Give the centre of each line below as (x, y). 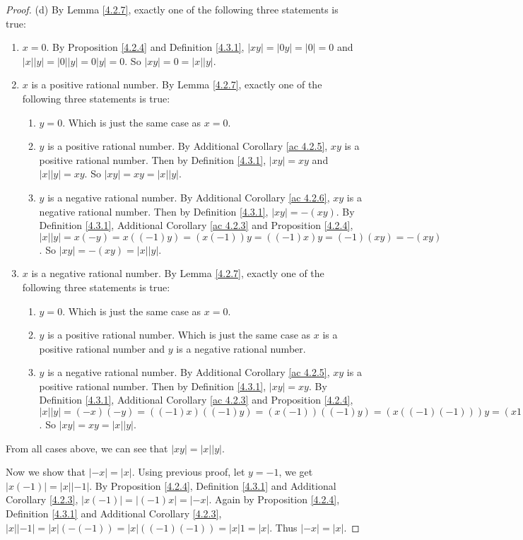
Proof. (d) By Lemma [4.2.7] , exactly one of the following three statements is (172, 9)
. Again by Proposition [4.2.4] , (274, 499)
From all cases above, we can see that (87, 448)
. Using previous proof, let (188, 472)
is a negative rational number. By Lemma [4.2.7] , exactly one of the (178, 273)
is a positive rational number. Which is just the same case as (179, 335)
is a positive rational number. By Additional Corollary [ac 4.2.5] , (188, 146)
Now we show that (46, 472)
